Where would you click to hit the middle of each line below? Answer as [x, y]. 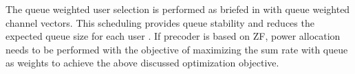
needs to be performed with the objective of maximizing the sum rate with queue [177, 49]
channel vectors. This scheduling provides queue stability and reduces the [160, 22]
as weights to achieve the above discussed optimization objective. [142, 63]
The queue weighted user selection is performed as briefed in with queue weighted [178, 9]
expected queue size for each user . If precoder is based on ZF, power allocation [173, 36]
